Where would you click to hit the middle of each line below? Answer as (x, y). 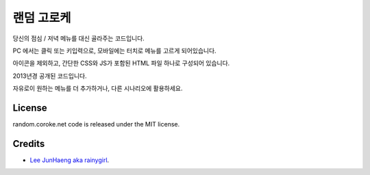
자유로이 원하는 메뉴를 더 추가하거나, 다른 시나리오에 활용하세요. (98, 88)
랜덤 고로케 (42, 18)
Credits (29, 144)
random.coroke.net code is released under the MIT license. (96, 124)
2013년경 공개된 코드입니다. (50, 76)
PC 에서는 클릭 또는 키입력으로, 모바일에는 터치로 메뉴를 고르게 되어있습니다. (114, 51)
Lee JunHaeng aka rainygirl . (70, 160)
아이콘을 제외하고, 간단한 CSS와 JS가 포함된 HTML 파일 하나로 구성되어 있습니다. (121, 63)
